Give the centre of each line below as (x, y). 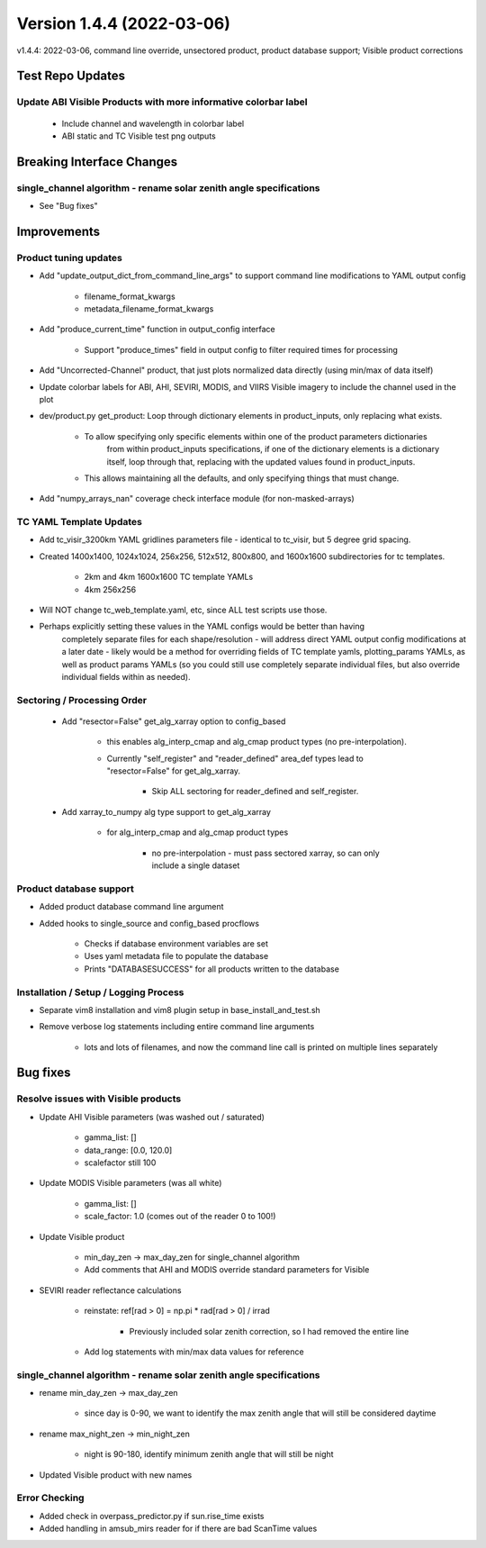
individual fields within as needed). (126, 676)
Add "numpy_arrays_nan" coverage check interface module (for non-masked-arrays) (197, 499)
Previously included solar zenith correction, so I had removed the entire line (269, 1331)
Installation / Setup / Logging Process (100, 992)
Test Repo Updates (71, 76)
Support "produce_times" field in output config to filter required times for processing (241, 349)
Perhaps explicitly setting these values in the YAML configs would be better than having (202, 627)
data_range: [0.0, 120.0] (128, 1150)
